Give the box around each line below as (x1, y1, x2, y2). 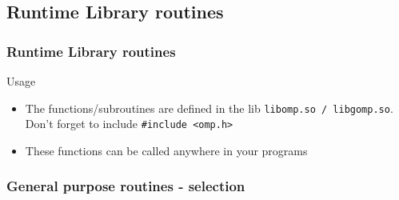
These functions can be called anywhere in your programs (25, 142, 308, 158)
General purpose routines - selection (6, 176, 245, 196)
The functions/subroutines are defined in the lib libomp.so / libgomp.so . (25, 99, 393, 116)
